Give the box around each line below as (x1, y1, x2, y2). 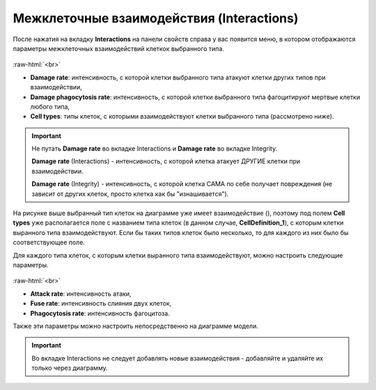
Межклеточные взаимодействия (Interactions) (13, 10, 299, 26)
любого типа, (30, 102, 70, 111)
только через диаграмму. (31, 363, 108, 373)
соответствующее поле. (13, 238, 85, 247)
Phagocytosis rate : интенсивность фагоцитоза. (30, 309, 170, 317)
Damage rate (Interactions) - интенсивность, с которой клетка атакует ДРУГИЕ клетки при (31, 157, 301, 165)
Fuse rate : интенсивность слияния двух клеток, (30, 299, 172, 308)
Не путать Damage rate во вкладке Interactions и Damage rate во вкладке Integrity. (31, 144, 278, 153)
